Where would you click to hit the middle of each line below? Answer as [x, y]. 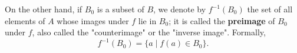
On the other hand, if [44, 9]
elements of [25, 20]
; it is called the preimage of [222, 20]
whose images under [93, 20]
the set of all [270, 9]
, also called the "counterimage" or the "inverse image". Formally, [149, 32]
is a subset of [121, 9]
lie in [147, 20]
